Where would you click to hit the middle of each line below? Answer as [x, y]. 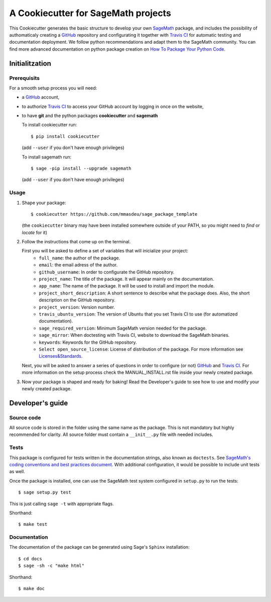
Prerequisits [25, 78]
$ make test [33, 524]
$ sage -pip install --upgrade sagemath [81, 168]
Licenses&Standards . [61, 356]
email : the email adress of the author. [78, 265]
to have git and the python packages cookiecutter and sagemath [90, 116]
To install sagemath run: [47, 157]
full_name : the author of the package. [80, 258]
